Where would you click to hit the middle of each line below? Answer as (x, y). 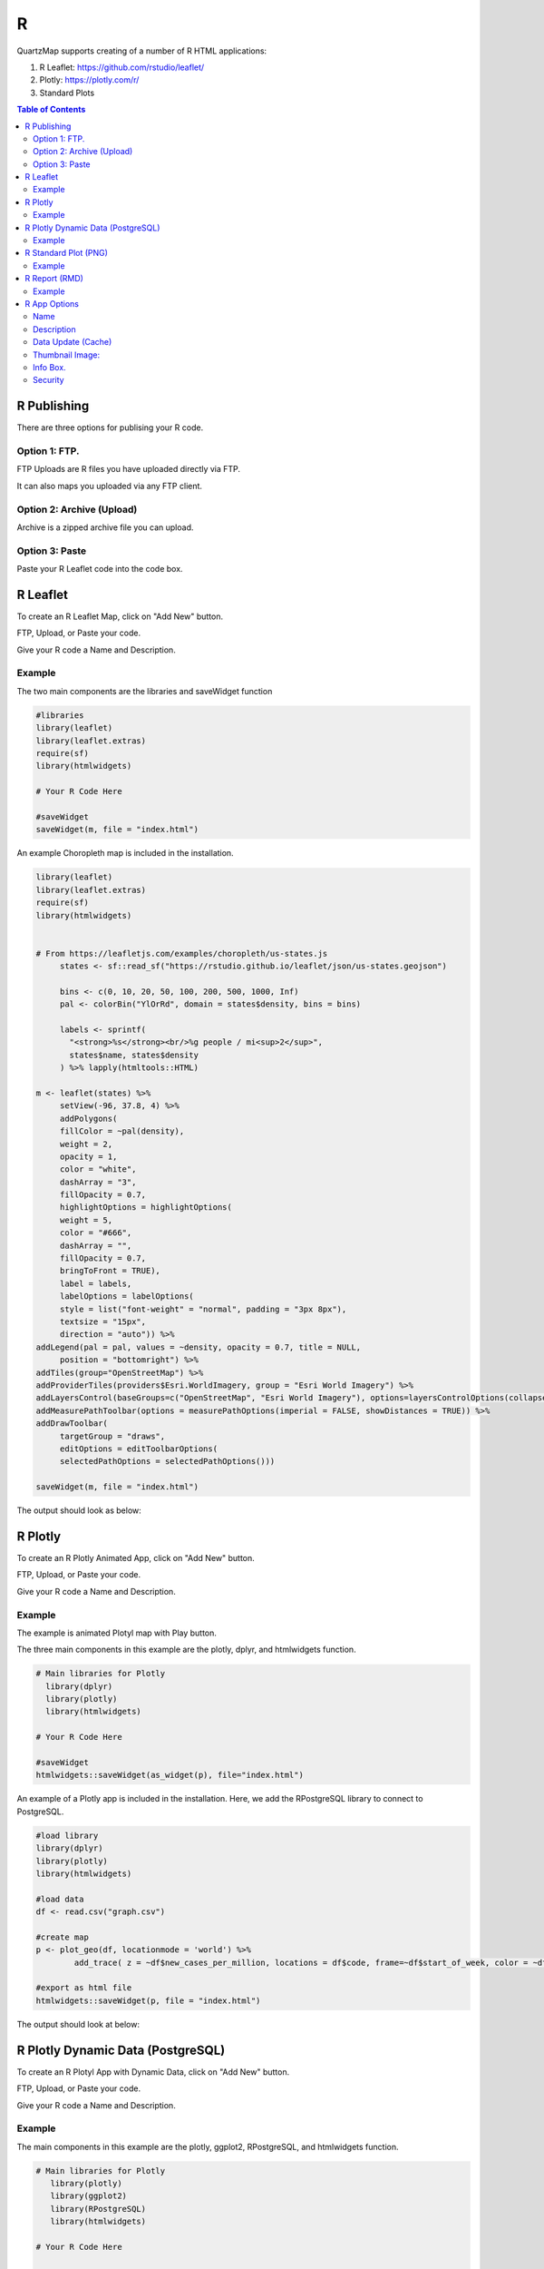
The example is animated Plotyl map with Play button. (117, 1633)
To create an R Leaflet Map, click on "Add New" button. (120, 616)
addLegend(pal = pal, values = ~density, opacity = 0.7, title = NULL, (199, 1347)
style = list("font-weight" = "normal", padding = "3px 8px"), (203, 1309)
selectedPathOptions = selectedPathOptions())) (167, 1462)
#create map (63, 1937)
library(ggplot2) (88, 2196)
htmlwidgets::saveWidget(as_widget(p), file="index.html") (170, 1775)
